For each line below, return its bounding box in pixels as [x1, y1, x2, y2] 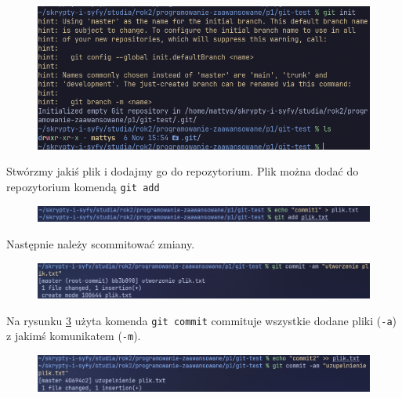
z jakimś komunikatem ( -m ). [6, 327, 141, 344]
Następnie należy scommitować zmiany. [6, 235, 195, 251]
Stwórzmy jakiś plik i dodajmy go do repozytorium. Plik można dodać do [6, 163, 359, 179]
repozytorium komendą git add [6, 179, 160, 195]
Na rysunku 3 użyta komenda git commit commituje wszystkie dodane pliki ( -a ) [6, 312, 397, 328]
